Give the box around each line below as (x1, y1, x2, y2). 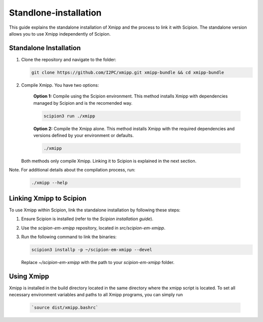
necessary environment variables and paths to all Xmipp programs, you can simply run (9, 292, 183, 298)
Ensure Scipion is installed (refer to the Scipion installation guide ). (21, 216, 153, 222)
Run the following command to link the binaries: (21, 234, 117, 240)
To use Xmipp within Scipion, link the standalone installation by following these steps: (9, 207, 181, 213)
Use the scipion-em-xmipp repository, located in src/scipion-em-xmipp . (21, 225, 166, 231)
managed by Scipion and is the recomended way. (33, 100, 132, 106)
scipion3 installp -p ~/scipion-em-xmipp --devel (31, 246, 152, 252)
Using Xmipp (9, 272, 49, 280)
